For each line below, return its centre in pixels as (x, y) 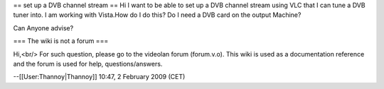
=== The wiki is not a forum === (61, 41)
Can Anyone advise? (43, 28)
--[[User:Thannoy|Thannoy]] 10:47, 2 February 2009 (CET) (99, 77)
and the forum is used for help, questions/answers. (88, 64)
